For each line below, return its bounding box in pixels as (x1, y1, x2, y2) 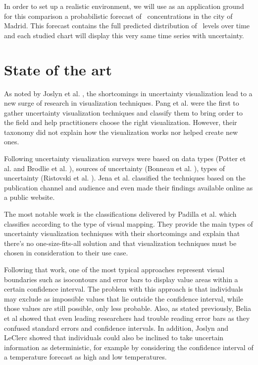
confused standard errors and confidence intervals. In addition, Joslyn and (4, 322, 229, 333)
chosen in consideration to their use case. (4, 247, 128, 258)
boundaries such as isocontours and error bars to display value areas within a (4, 274, 238, 284)
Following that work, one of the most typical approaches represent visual (4, 264, 225, 274)
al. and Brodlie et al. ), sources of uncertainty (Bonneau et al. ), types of (4, 163, 225, 173)
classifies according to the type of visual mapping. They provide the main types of (4, 218, 253, 229)
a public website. (4, 192, 55, 202)
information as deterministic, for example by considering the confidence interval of (4, 342, 254, 352)
